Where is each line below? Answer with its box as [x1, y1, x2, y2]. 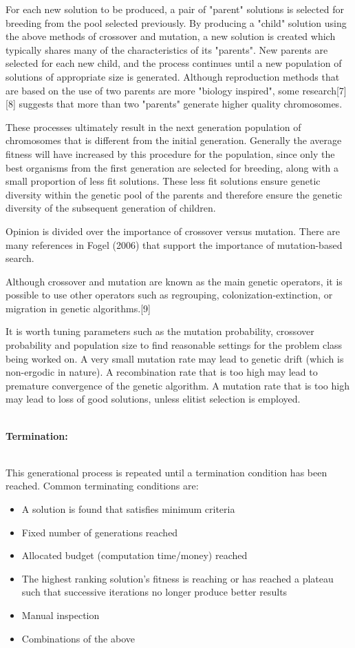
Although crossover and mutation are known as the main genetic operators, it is [6, 274, 343, 288]
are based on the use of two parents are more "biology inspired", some [6, 83, 299, 97]
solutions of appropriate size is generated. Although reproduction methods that [6, 69, 340, 83]
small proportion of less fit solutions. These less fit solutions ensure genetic [6, 174, 321, 188]
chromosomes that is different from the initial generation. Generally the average [6, 133, 342, 148]
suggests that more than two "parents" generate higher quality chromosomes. [19, 97, 343, 111]
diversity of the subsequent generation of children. [6, 201, 216, 215]
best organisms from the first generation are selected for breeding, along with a [6, 160, 339, 174]
